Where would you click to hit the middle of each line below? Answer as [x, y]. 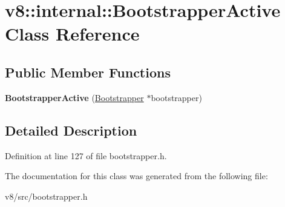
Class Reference [72, 34]
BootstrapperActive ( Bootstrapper [74, 97]
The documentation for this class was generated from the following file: [136, 176]
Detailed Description [71, 130]
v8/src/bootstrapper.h [46, 196]
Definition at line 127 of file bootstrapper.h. [86, 155]
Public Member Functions [88, 72]
